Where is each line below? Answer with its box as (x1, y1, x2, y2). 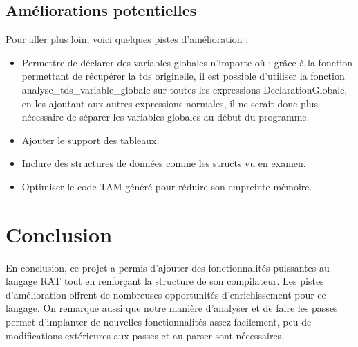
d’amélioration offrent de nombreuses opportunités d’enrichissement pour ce (6, 287, 326, 301)
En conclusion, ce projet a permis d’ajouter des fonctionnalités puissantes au (6, 260, 330, 274)
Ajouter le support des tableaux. (21, 132, 160, 147)
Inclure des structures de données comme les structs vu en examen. (21, 156, 306, 170)
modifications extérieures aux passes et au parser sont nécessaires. (6, 328, 285, 342)
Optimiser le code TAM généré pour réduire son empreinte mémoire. (21, 179, 312, 193)
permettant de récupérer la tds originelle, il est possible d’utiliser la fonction (21, 69, 345, 83)
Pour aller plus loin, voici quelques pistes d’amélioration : (6, 32, 249, 46)
